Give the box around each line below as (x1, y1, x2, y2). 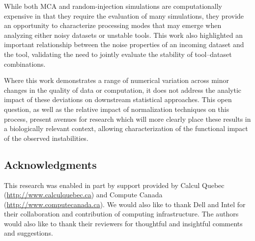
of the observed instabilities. (4, 133, 88, 143)
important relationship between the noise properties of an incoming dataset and (4, 39, 244, 50)
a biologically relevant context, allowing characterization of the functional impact (4, 123, 248, 134)
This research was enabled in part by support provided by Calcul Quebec (4, 180, 225, 190)
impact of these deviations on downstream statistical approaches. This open (4, 94, 232, 105)
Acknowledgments (4, 157, 97, 172)
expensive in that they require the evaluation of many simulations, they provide (4, 10, 244, 21)
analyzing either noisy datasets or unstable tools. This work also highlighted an (4, 29, 243, 40)
